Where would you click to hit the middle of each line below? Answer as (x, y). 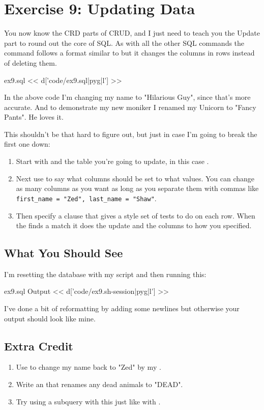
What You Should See (64, 253)
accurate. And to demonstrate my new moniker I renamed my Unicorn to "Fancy (130, 107)
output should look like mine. (50, 318)
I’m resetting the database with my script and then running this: (105, 274)
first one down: (27, 144)
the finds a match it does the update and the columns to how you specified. (134, 225)
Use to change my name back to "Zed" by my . (89, 367)
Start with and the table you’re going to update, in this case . (112, 161)
